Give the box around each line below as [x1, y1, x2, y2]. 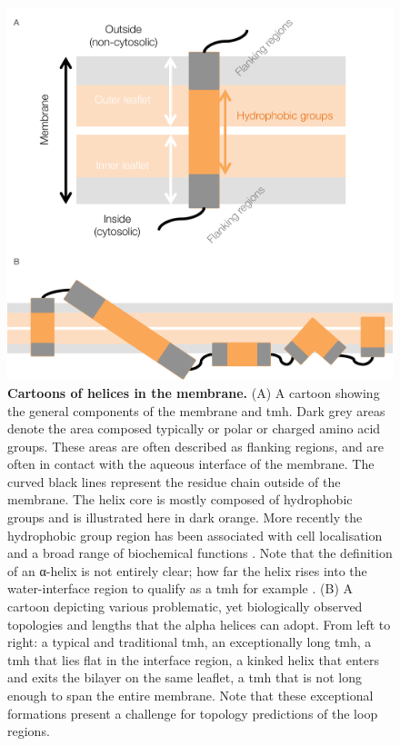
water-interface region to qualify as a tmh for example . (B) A [7, 579, 353, 598]
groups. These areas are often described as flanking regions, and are [7, 436, 385, 455]
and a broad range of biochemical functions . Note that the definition [7, 543, 393, 562]
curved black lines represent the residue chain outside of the [7, 472, 341, 491]
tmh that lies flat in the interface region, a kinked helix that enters [7, 650, 380, 669]
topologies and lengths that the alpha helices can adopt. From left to [7, 614, 391, 633]
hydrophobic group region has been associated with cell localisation [7, 525, 383, 544]
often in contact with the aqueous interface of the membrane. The [7, 454, 375, 473]
